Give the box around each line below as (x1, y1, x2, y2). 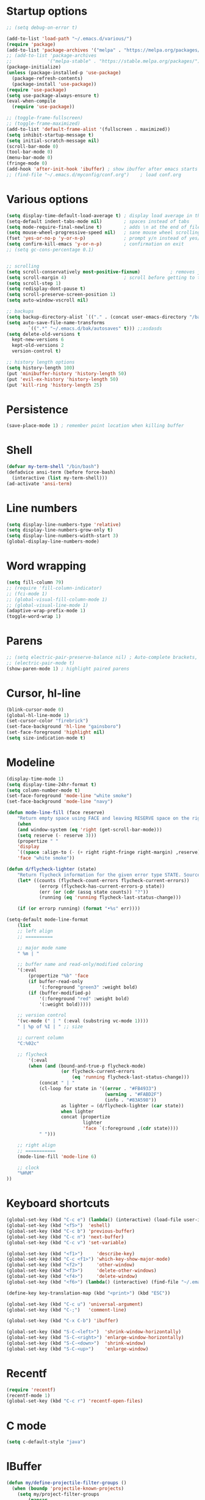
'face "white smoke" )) (17, 855, 75, 861)
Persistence (6, 403, 69, 417)
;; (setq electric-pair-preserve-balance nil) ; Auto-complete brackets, (6, 655, 198, 661)
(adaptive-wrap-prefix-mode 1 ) (6, 607, 86, 614)
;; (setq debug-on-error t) (6, 24, 78, 31)
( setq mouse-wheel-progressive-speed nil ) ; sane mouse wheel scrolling (6, 229, 201, 236)
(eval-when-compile (6, 98, 56, 105)
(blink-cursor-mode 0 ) (6, 707, 64, 713)
